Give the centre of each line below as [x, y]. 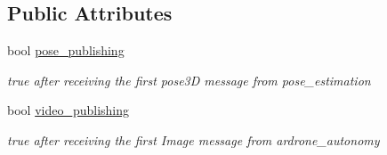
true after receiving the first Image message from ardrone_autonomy [193, 139]
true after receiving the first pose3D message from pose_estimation [189, 80]
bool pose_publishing [66, 50]
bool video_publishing [69, 110]
